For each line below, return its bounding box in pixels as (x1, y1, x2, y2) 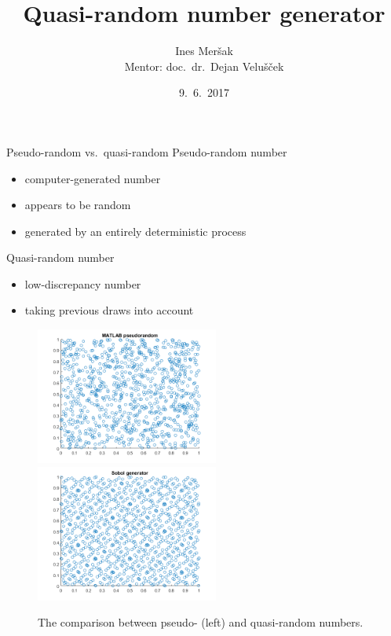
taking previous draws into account (24, 302, 194, 318)
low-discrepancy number (24, 275, 141, 292)
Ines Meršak (175, 42, 233, 59)
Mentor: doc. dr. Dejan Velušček (124, 57, 284, 74)
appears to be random (24, 197, 131, 213)
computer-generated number (24, 170, 161, 186)
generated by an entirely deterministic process (24, 222, 247, 239)
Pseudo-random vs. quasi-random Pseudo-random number (6, 143, 287, 160)
